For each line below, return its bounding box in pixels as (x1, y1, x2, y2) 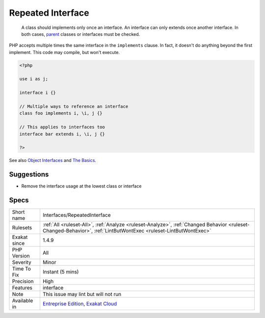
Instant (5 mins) (42, 268, 79, 275)
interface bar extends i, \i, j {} (19, 131, 105, 137)
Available (12, 297, 33, 304)
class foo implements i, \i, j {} (19, 110, 103, 116)
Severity (12, 259, 31, 266)
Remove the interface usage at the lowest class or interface (21, 183, 142, 189)
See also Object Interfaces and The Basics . (9, 158, 97, 163)
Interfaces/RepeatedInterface (42, 212, 111, 218)
